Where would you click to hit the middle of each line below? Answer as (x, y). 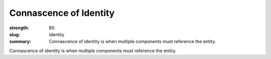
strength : (19, 28)
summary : (20, 42)
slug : (15, 34)
